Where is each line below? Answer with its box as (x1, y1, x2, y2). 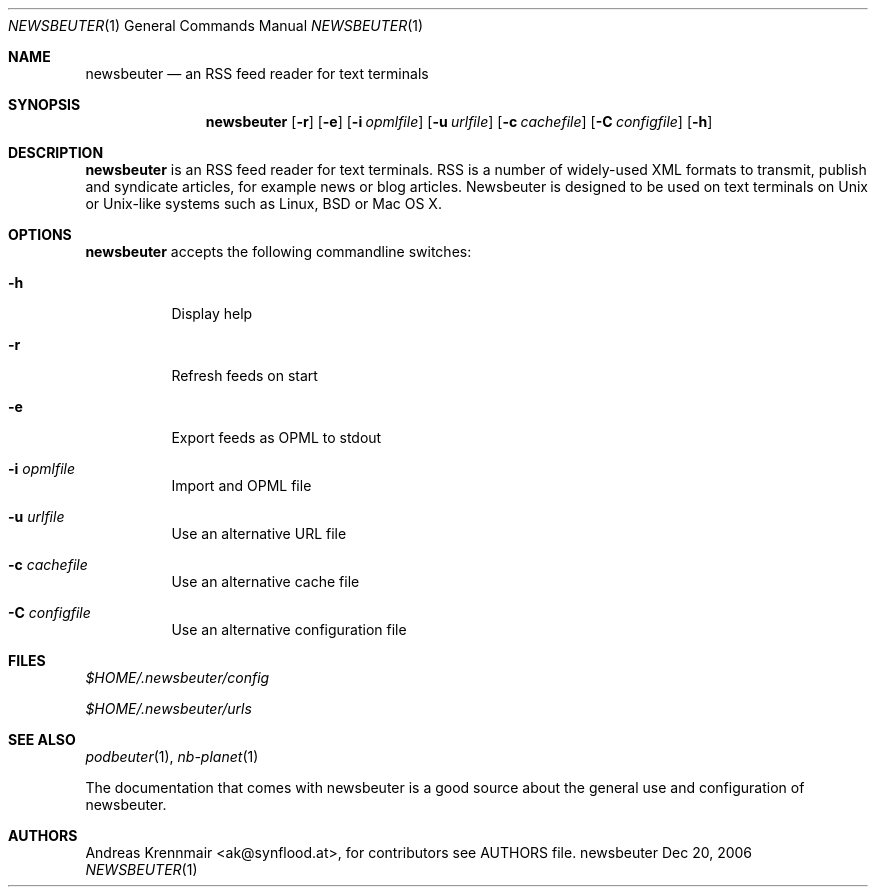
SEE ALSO (8, 731, 76, 748)
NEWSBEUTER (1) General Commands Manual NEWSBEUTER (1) (8, 17, 424, 34)
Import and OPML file (171, 477, 312, 494)
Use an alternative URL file (171, 525, 347, 542)
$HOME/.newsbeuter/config (85, 669, 270, 686)
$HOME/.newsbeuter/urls (85, 700, 252, 717)
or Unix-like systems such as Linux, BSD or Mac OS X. (85, 195, 442, 212)
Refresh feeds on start (171, 367, 318, 384)
